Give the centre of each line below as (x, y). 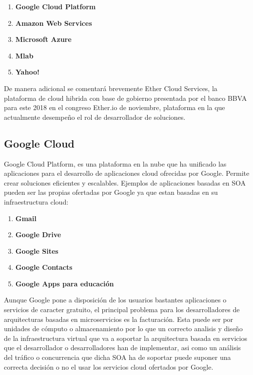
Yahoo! (27, 72)
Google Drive (38, 234)
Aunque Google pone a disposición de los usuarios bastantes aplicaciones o (115, 300)
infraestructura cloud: (36, 201)
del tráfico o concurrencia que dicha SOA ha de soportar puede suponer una (117, 357)
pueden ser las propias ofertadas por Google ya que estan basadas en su (111, 192)
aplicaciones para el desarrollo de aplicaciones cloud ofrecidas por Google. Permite (127, 173)
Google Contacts (44, 267)
